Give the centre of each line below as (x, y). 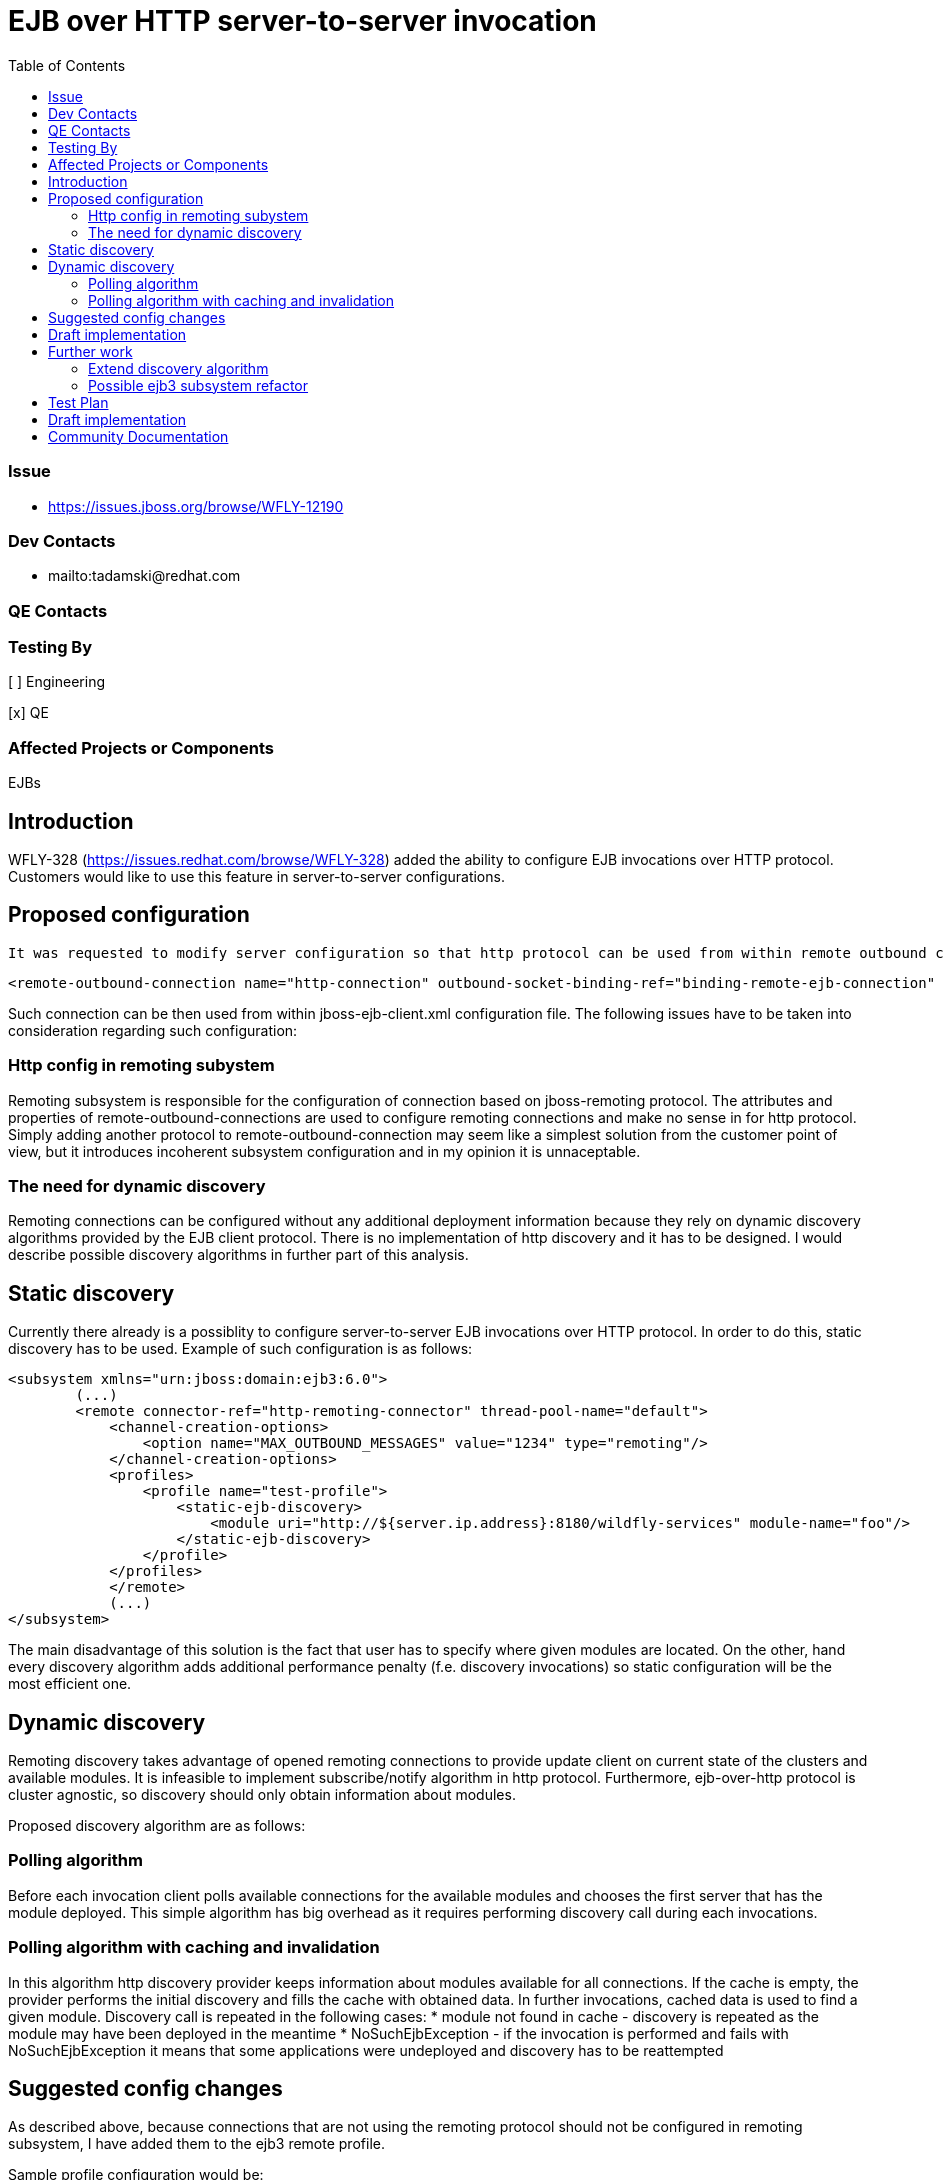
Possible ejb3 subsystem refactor (198, 385)
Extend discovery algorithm (178, 368)
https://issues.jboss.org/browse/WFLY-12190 (196, 506)
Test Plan (78, 402)
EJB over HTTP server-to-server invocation (302, 21)
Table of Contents (67, 65)
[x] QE (28, 713)
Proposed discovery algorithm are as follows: (157, 1825)
